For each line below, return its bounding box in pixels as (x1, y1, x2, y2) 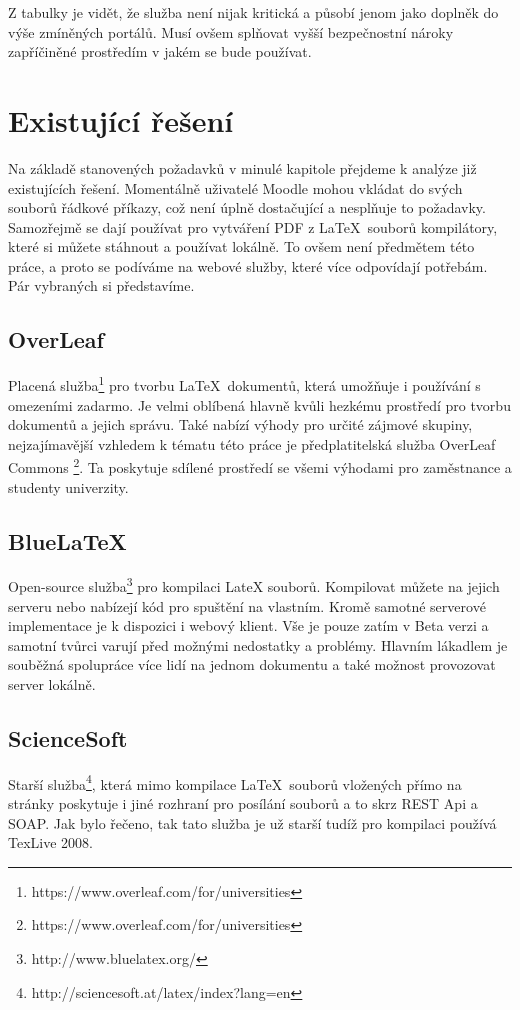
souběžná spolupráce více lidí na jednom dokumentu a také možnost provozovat (8, 654, 496, 675)
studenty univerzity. (8, 476, 129, 497)
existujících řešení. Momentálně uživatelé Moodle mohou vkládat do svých (8, 177, 463, 198)
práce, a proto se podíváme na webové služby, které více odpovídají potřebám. (8, 255, 488, 276)
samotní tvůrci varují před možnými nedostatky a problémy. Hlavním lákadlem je (8, 634, 508, 655)
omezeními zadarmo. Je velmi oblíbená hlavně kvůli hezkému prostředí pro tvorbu (8, 394, 511, 415)
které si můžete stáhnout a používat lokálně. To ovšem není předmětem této (8, 236, 475, 257)
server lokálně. (8, 673, 96, 694)
